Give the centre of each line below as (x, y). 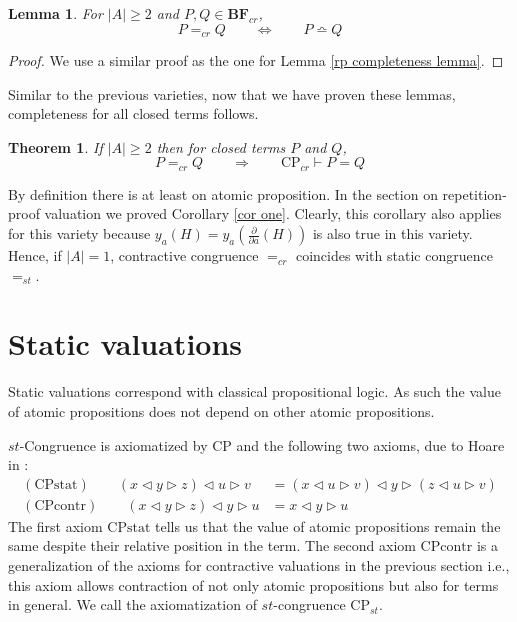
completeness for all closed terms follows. (133, 113)
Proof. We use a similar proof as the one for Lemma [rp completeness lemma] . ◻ (256, 60)
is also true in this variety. (392, 233)
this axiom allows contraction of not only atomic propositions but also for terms (253, 584)
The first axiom (55, 525)
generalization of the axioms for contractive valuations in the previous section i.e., (259, 565)
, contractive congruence (184, 255)
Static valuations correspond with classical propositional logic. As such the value (254, 391)
